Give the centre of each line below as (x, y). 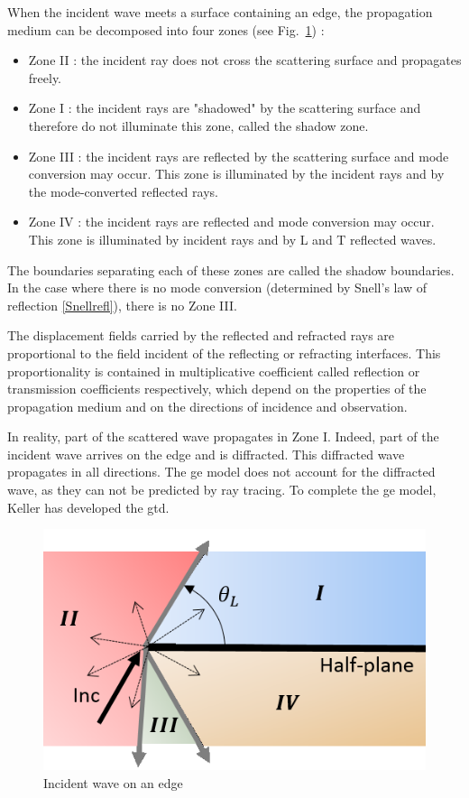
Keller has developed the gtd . (88, 507)
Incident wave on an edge (113, 782)
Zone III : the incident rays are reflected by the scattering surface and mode (239, 156)
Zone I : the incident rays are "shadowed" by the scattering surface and (225, 108)
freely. (45, 77)
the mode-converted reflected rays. (123, 191)
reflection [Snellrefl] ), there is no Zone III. (122, 305)
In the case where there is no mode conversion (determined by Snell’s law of (217, 288)
